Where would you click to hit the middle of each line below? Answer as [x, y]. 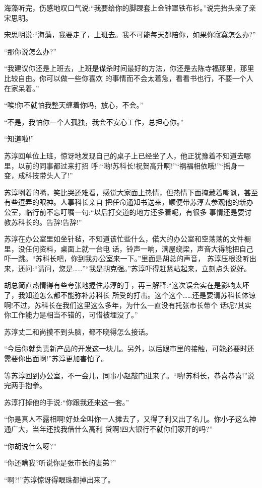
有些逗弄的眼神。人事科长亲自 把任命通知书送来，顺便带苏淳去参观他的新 [125, 202]
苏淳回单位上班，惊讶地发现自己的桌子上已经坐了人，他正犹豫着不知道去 [124, 155]
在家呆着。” [22, 88]
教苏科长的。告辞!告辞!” [43, 222]
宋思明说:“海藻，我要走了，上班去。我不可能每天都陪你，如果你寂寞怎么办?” [130, 34]
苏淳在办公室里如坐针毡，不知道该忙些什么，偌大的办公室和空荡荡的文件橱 [127, 239]
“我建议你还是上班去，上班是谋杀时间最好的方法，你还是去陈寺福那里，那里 [129, 68]
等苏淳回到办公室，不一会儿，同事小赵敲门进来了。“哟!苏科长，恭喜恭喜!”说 [129, 375]
